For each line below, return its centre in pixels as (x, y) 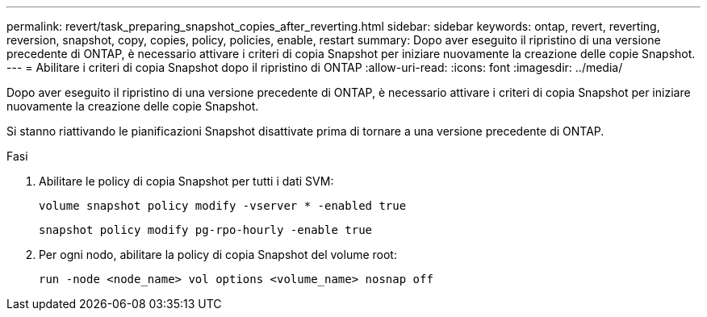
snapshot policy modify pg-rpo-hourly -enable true (206, 230)
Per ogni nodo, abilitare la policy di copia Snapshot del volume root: (218, 254)
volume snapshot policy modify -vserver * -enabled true (223, 206)
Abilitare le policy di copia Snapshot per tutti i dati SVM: (186, 181)
